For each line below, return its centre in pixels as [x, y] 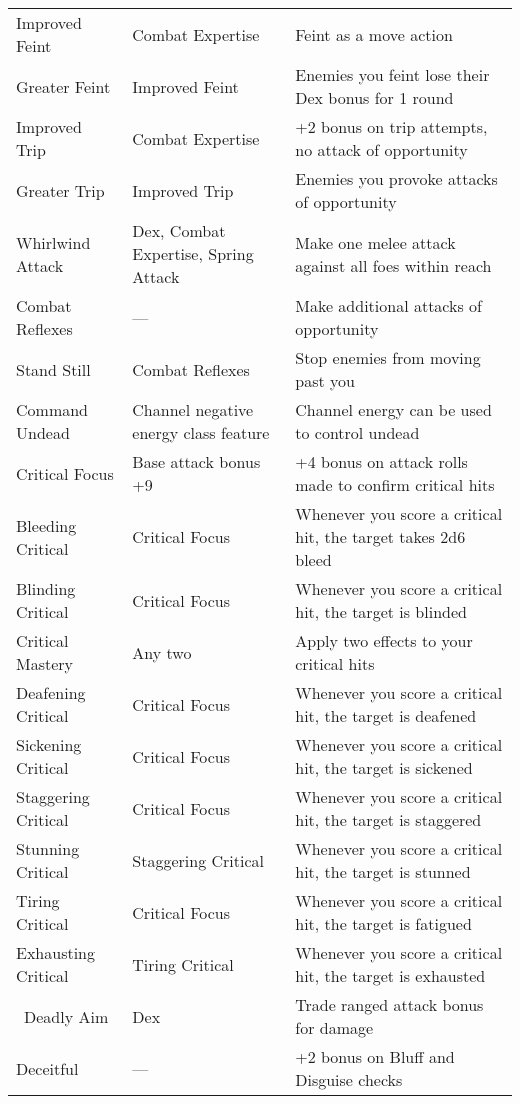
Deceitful [47, 1068]
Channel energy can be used [393, 409]
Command [52, 409]
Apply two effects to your [384, 640]
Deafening [51, 692]
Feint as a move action [374, 34]
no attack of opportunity [381, 149]
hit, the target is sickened [384, 767]
